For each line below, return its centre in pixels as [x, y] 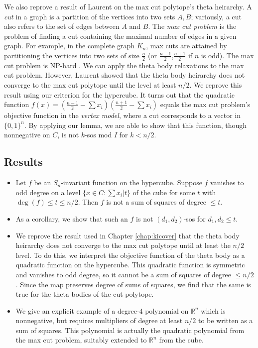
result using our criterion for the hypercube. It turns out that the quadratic [119, 94]
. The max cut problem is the [192, 26]
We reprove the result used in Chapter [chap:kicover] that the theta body [128, 235]
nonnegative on [27, 135]
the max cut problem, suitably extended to [81, 340]
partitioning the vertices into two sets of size [72, 55]
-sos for [194, 218]
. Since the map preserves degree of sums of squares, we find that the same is [133, 284]
